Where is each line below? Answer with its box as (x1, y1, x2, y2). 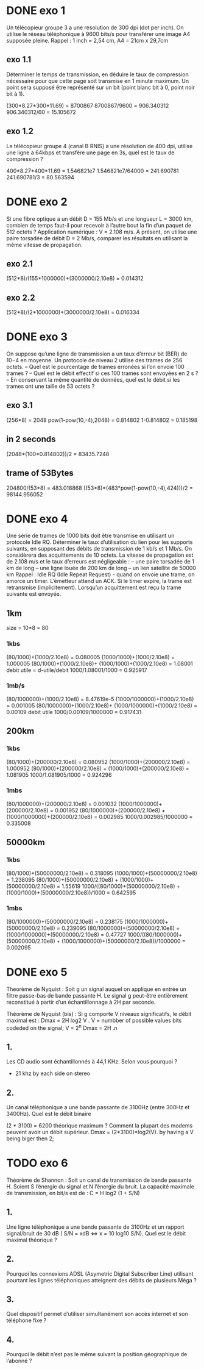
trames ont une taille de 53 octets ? (6, 382, 95, 390)
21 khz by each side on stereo (15, 1070, 90, 1077)
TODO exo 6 (6, 1156, 68, 1170)
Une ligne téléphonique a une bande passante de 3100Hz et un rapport (6, 1223, 185, 1231)
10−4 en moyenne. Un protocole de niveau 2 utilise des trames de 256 (6, 357, 183, 364)
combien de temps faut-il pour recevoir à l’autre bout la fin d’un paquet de (6, 221, 192, 229)
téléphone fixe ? (6, 1317, 47, 1324)
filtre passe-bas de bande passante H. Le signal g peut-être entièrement (6, 992, 188, 999)
